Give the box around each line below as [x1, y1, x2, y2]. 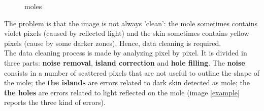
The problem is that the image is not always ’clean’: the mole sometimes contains [4, 18, 257, 28]
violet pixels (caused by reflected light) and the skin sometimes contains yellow [4, 28, 249, 38]
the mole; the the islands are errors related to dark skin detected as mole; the [4, 77, 250, 88]
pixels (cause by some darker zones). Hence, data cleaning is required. [4, 37, 221, 48]
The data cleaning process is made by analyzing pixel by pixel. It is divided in [4, 47, 247, 58]
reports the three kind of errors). [4, 97, 106, 107]
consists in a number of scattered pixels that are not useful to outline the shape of [4, 67, 260, 78]
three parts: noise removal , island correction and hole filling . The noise [4, 57, 245, 68]
